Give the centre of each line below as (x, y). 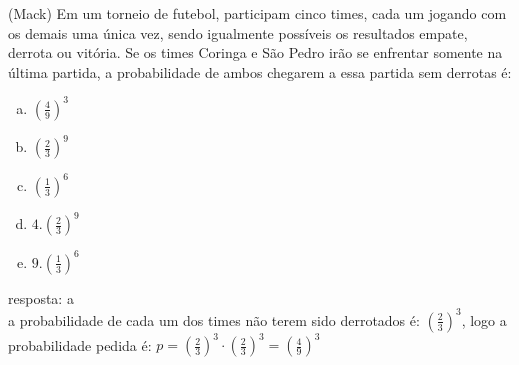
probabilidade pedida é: (80, 344)
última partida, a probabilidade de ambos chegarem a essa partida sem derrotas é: (260, 71)
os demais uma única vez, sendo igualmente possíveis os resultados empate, (238, 32)
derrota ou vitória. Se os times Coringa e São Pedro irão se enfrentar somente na (255, 52)
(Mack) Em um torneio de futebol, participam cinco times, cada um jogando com (257, 13)
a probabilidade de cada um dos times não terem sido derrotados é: (214, 319)
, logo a (484, 319)
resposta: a (41, 297)
